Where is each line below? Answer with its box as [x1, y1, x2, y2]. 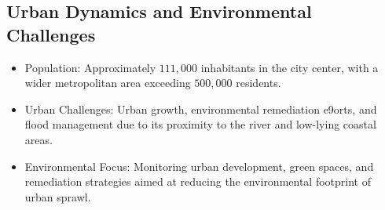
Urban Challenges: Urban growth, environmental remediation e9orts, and [24, 100, 377, 117]
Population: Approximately [24, 59, 156, 75]
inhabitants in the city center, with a [200, 59, 379, 75]
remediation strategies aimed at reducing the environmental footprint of [24, 173, 371, 190]
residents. [236, 74, 281, 91]
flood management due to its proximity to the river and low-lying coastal [24, 116, 376, 132]
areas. [24, 131, 53, 147]
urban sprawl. [24, 188, 91, 205]
